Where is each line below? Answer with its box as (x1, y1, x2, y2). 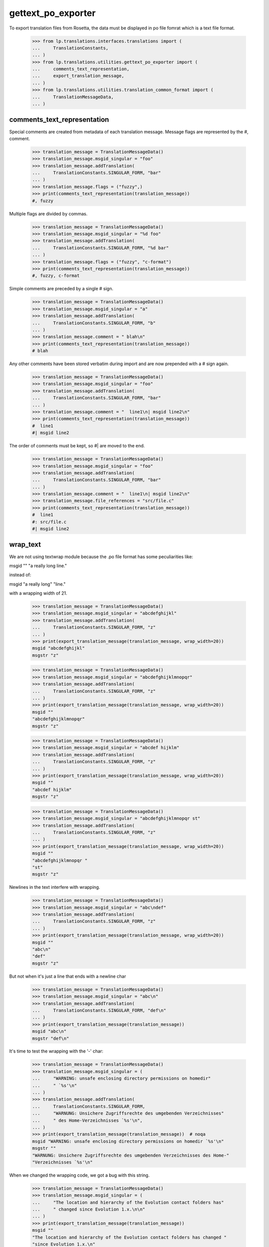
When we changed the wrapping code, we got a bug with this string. (9, 1172, 150, 1178)
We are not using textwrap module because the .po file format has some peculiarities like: (9, 554, 193, 560)
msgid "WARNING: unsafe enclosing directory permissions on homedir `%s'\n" (32, 1138, 224, 1144)
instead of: (9, 572, 31, 578)
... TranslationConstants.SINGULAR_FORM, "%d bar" (32, 245, 169, 250)
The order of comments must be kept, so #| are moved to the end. (9, 443, 145, 449)
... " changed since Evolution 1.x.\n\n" (32, 1207, 145, 1212)
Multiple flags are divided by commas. (9, 210, 88, 216)
